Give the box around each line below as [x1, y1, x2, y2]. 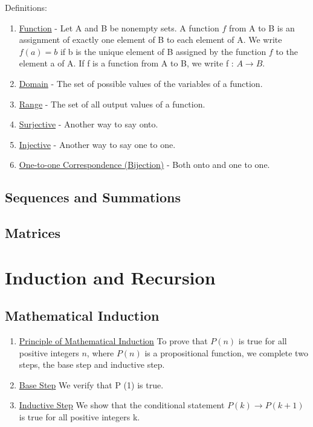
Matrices [5, 223, 61, 242]
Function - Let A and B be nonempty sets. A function [19, 21, 219, 34]
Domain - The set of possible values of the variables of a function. [19, 77, 263, 89]
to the [276, 45, 298, 57]
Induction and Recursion [5, 265, 216, 289]
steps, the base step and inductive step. [19, 358, 165, 371]
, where [86, 346, 114, 359]
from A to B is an [228, 21, 295, 34]
